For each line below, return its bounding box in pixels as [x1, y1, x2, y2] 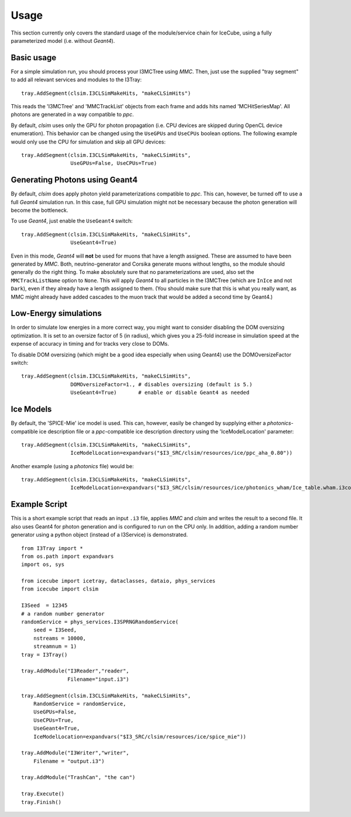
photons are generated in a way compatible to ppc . [11, 111, 134, 118]
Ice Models [11, 404, 52, 414]
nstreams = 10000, [33, 635, 87, 641]
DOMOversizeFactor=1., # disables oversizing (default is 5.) [70, 381, 253, 387]
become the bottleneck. [11, 207, 68, 214]
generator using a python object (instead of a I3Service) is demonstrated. [11, 531, 188, 538]
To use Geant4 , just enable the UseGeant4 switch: [11, 217, 133, 225]
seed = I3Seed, [33, 627, 77, 633]
